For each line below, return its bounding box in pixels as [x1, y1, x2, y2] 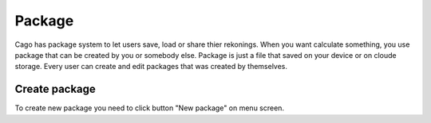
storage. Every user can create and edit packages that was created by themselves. [14, 62, 287, 71]
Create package [14, 83, 96, 96]
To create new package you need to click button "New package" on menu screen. [14, 103, 285, 113]
